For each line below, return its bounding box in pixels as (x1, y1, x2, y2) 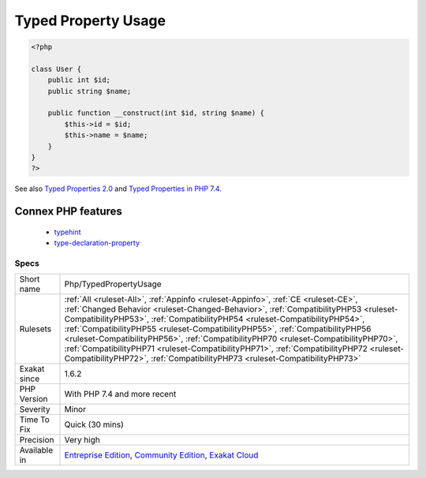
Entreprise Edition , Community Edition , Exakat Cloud (64, 450, 259, 461)
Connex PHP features (14, 205, 122, 218)
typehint (54, 227, 81, 237)
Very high (64, 435, 100, 446)
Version (19, 394, 48, 405)
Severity (19, 404, 50, 415)
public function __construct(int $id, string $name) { (47, 109, 264, 118)
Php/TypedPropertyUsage (64, 278, 162, 289)
